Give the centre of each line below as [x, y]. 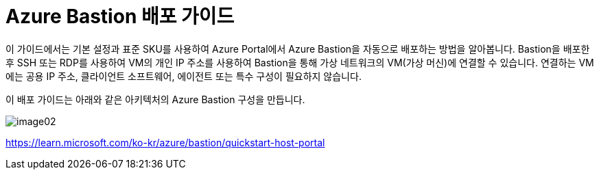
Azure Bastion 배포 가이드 [120, 16]
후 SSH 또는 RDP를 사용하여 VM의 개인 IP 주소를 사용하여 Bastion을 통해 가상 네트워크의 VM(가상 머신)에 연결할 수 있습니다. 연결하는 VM [300, 62]
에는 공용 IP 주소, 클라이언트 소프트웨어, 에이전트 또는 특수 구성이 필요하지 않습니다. [184, 76]
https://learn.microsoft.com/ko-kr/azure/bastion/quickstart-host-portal [165, 142]
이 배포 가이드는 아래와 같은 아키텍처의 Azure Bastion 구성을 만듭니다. [155, 99]
